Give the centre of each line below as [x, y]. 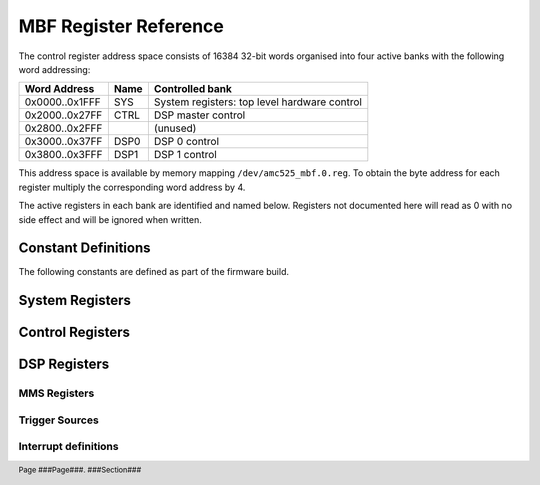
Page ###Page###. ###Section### [80, 470]
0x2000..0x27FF [63, 115]
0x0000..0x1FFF [63, 102]
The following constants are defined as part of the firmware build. [154, 272]
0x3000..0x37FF [63, 142]
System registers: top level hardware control [257, 102]
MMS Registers [56, 393]
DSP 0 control [186, 142]
